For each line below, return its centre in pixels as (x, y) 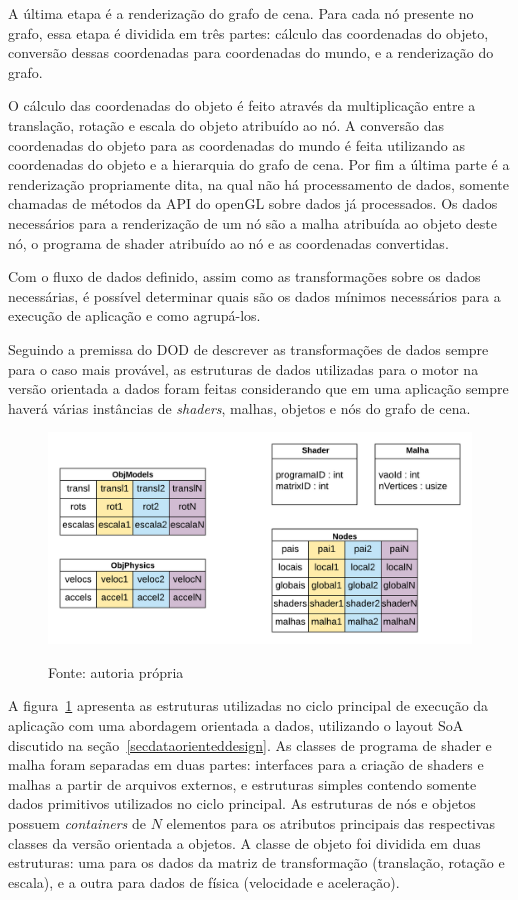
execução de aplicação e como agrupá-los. (134, 315)
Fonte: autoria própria (116, 671)
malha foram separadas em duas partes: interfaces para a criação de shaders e (246, 764)
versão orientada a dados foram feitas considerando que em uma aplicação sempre (258, 388)
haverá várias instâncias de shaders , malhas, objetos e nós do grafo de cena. (239, 407)
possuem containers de (77, 823)
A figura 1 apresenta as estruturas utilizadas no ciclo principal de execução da (248, 705)
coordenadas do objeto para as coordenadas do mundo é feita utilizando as (237, 144)
